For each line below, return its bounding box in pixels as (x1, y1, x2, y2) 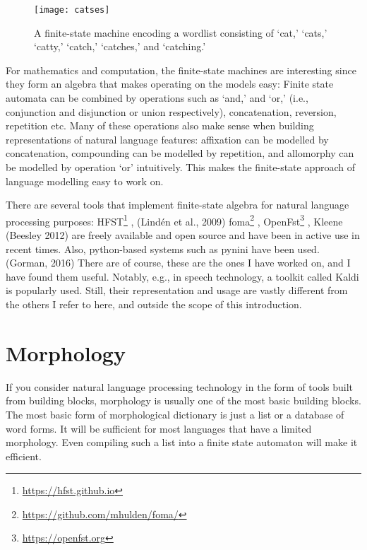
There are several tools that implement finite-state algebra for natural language (6, 197, 349, 212)
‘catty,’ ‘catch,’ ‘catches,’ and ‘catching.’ (34, 39, 206, 54)
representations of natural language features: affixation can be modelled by (6, 131, 329, 146)
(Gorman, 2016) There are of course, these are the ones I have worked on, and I (6, 255, 351, 270)
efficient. (6, 448, 42, 463)
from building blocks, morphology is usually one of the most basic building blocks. (6, 393, 361, 408)
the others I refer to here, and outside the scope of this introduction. (6, 297, 302, 311)
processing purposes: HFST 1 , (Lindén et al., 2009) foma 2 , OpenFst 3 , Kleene (6, 211, 343, 228)
